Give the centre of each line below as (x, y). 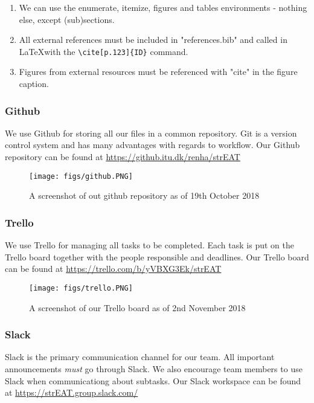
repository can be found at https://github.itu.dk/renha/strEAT (123, 157)
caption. (34, 84)
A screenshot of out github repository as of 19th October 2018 (144, 195)
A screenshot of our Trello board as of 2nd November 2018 (137, 307)
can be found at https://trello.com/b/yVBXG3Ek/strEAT (113, 269)
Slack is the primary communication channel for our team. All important (140, 357)
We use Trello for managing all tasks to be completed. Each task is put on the (149, 245)
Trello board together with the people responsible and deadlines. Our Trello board (157, 256)
